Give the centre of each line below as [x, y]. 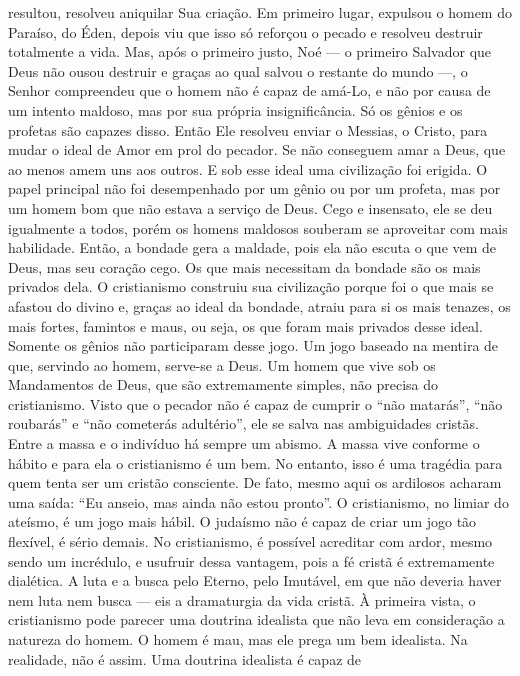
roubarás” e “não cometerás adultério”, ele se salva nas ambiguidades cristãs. [243, 423]
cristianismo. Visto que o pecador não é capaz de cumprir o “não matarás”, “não [255, 403]
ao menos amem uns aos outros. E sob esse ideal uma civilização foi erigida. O [248, 168]
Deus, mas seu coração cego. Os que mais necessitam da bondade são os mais [244, 266]
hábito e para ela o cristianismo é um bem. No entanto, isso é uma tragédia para [255, 462]
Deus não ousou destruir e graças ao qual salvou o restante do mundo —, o [238, 70]
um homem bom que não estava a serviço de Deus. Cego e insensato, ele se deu [250, 207]
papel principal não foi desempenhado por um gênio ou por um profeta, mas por [254, 188]
